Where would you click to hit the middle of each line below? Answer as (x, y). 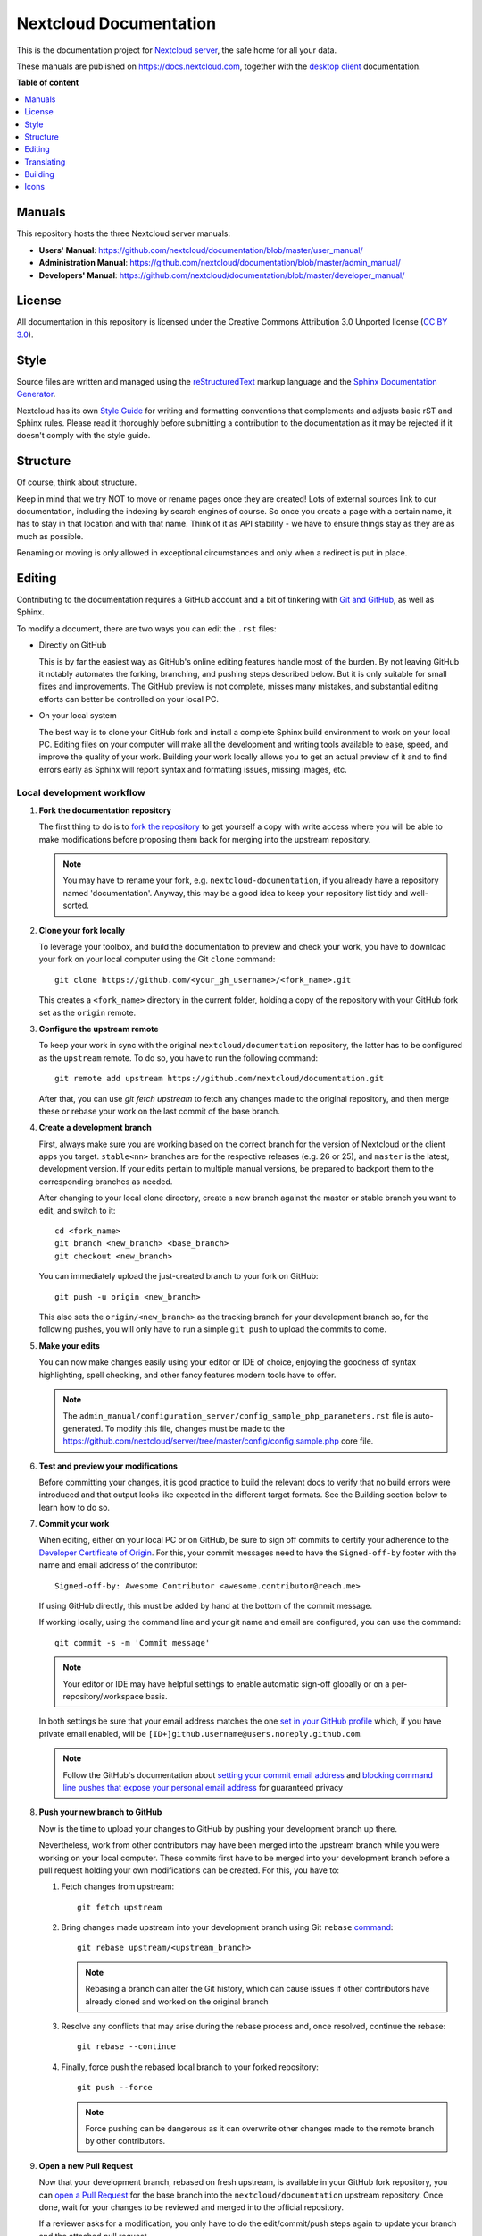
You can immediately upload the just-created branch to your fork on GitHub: (179, 1276)
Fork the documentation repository (105, 810)
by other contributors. (125, 2141)
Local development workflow (81, 792)
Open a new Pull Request (86, 2165)
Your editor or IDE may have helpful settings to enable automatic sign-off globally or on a (226, 1684)
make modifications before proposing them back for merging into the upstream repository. (205, 839)
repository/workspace (104, 1696)
